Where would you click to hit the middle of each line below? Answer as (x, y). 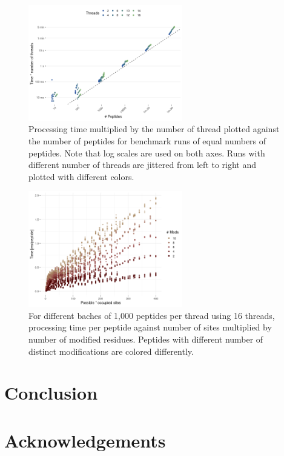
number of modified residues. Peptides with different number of (146, 339)
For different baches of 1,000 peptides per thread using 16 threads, (152, 315)
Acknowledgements (85, 440)
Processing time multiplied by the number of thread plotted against (154, 129)
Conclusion (51, 393)
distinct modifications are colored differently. (111, 351)
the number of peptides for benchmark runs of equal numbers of (147, 140)
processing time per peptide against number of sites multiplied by (150, 327)
